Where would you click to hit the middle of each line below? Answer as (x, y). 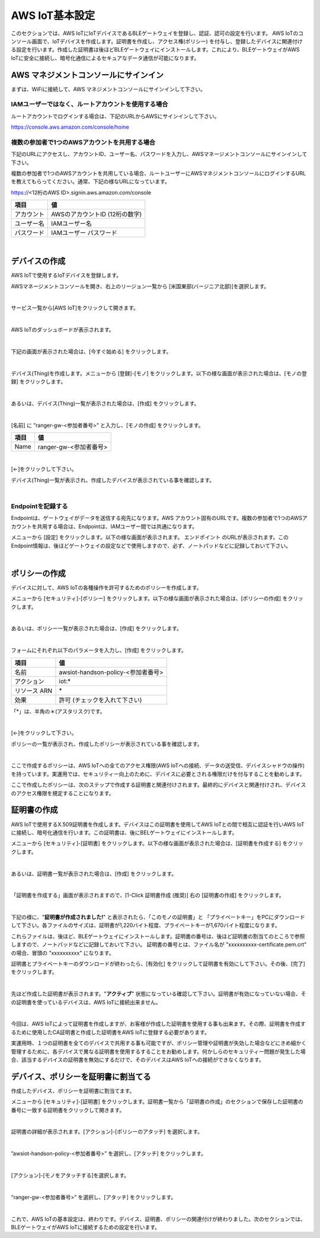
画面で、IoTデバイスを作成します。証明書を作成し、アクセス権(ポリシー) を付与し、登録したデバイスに (157, 41)
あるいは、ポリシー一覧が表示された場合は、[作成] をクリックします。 (96, 628)
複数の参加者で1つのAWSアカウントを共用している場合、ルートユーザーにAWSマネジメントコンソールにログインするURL (159, 173)
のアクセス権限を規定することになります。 (63, 793)
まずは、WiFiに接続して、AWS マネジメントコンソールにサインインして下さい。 (108, 89)
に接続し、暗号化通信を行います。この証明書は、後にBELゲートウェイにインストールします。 (124, 832)
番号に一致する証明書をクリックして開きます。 (68, 1110)
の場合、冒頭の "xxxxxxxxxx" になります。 (63, 953)
